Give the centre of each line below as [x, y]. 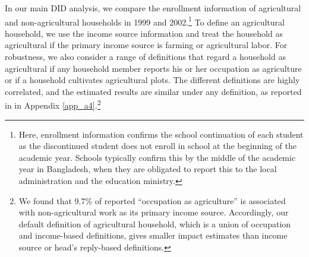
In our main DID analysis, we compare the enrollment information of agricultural [153, 8]
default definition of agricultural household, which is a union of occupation [155, 223]
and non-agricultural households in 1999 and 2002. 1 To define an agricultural [145, 21]
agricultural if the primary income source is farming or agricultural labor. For [146, 45]
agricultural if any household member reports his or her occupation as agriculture [153, 68]
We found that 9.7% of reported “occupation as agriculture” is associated [152, 200]
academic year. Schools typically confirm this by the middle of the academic [157, 157]
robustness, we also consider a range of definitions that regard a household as [145, 57]
